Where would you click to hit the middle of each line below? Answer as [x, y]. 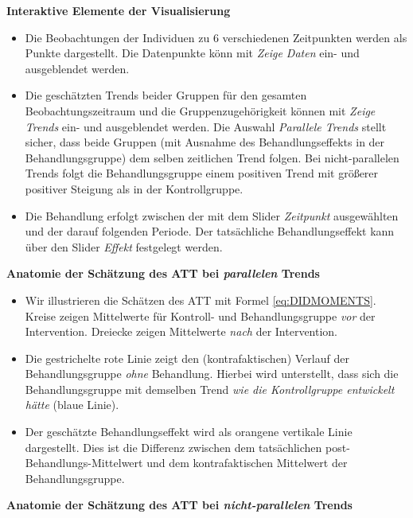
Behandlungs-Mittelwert [84, 463]
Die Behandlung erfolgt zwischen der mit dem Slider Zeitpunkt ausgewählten [212, 215]
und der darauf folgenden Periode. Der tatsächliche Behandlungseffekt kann [210, 231]
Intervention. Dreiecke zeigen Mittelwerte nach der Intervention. [181, 331]
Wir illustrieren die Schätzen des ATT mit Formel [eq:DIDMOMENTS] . [201, 300]
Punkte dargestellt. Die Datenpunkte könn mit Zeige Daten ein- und [192, 53]
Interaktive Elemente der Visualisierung [119, 10]
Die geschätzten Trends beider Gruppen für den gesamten [166, 95]
